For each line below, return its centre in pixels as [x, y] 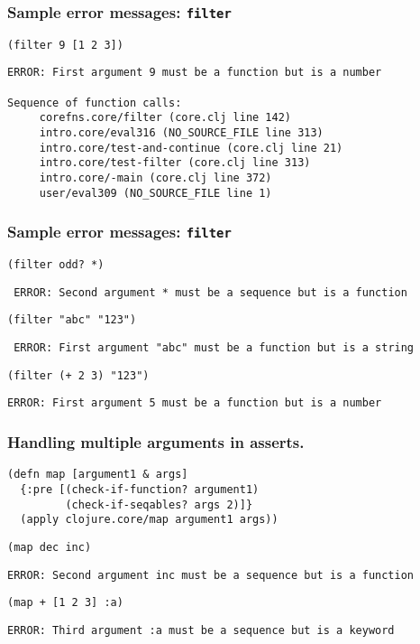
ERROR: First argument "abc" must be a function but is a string [214, 348]
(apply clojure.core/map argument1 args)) [149, 520]
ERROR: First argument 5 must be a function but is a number [195, 403]
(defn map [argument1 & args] [98, 475]
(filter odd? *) [56, 265]
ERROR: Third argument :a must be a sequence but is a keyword [201, 630]
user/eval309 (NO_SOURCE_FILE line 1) [155, 193]
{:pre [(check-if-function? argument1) [140, 489]
